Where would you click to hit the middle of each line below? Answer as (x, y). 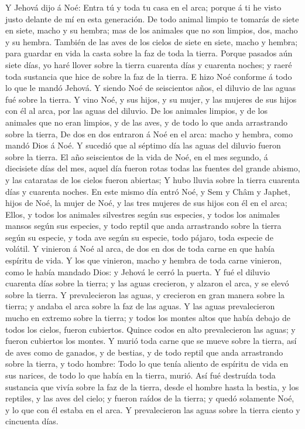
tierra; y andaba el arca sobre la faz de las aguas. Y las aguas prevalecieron (140, 306)
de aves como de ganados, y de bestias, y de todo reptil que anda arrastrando (144, 352)
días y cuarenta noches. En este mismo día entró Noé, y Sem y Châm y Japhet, (148, 191)
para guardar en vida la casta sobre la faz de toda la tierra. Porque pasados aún (149, 53)
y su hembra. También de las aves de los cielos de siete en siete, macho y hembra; (152, 41)
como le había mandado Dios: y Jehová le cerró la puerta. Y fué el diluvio (138, 271)
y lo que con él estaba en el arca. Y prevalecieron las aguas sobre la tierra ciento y (153, 409)
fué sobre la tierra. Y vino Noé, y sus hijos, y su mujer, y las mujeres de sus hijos (151, 99)
